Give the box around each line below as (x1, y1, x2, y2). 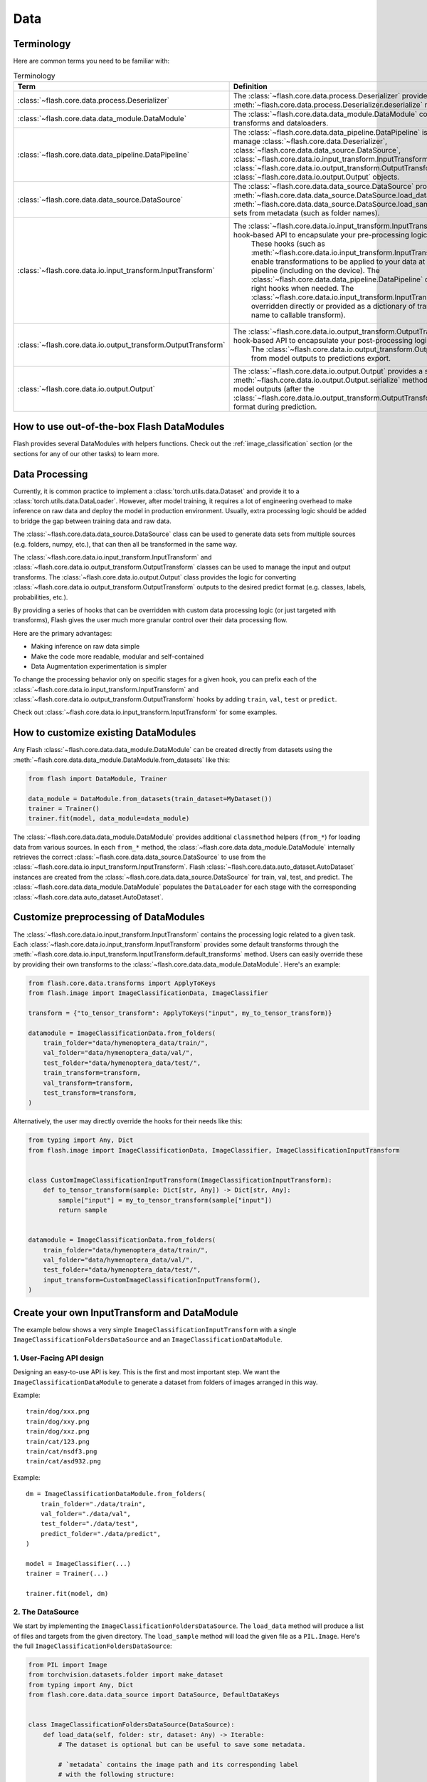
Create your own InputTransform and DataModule (13, 1307, 238, 1319)
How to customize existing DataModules (13, 727, 196, 739)
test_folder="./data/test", (40, 1520, 139, 1528)
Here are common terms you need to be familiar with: (13, 57, 170, 66)
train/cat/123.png (26, 1437, 90, 1446)
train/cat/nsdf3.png (26, 1447, 97, 1456)
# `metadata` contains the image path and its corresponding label (58, 1761, 299, 1768)
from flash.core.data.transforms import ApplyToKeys (28, 979, 216, 987)
